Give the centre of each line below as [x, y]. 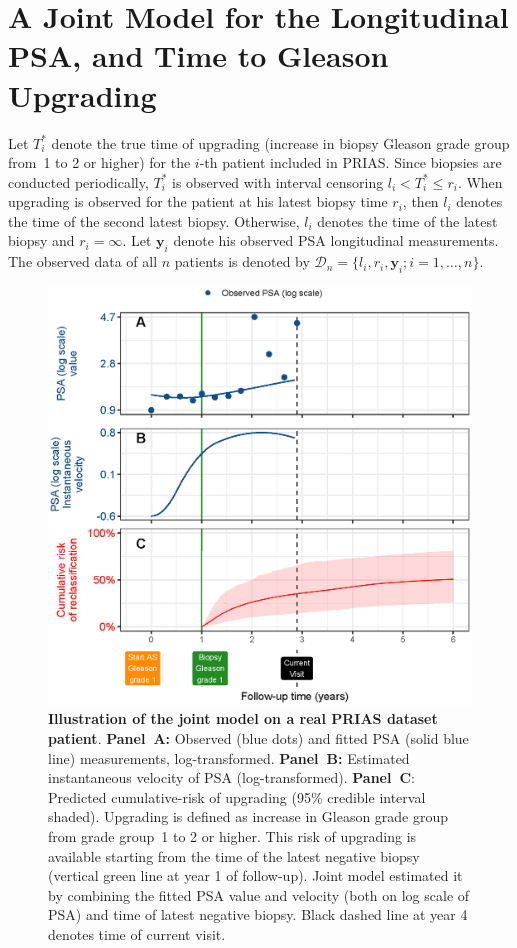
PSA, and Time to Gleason [198, 55]
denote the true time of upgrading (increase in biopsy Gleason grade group [280, 142]
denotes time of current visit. [137, 933]
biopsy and [41, 240]
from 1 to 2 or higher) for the [99, 162]
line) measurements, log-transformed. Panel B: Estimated [229, 757]
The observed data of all [83, 261]
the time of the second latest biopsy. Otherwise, [154, 220]
